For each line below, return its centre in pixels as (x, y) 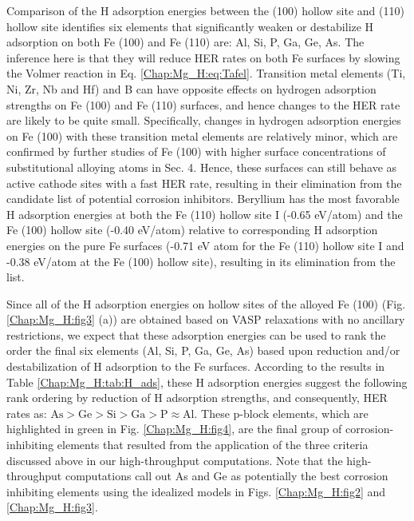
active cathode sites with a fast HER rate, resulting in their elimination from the (204, 183)
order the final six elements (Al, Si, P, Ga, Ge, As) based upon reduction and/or (203, 350)
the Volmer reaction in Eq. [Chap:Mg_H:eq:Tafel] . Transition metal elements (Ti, (206, 73)
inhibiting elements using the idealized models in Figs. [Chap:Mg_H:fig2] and (196, 491)
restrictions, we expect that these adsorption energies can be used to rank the (196, 334)
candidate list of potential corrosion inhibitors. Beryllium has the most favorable (203, 199)
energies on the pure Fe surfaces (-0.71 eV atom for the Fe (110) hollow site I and (205, 245)
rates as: (27, 413)
